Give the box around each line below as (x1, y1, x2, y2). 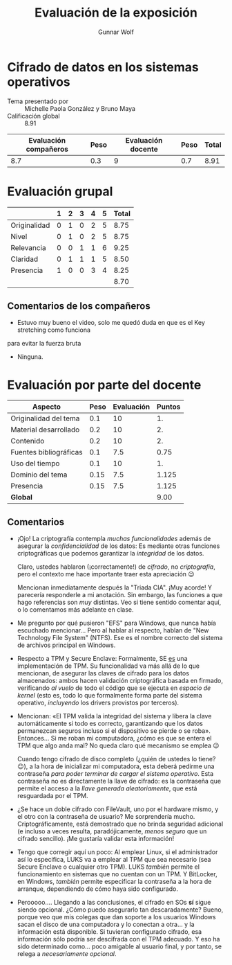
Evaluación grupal (7, 184, 113, 199)
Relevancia (10, 242, 46, 252)
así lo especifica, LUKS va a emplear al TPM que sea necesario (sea (17, 856, 211, 864)
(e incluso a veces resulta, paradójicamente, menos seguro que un (17, 827, 207, 835)
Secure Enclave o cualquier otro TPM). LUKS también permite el (17, 862, 200, 871)
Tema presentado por (7, 97, 69, 105)
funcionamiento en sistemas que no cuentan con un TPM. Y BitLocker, (17, 870, 217, 878)
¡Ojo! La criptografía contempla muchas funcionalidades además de (17, 535, 211, 543)
